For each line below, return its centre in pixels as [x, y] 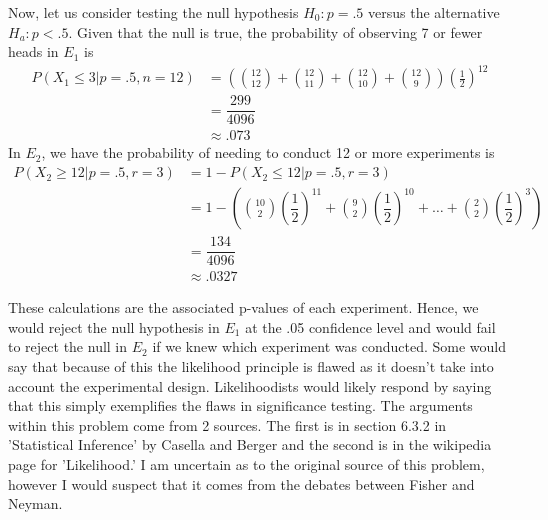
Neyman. [35, 503]
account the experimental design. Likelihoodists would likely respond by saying [250, 385]
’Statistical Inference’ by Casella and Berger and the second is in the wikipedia [250, 444]
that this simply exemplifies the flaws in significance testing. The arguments [240, 405]
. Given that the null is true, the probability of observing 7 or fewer [275, 31]
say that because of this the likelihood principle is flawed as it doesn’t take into [251, 366]
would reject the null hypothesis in [114, 326]
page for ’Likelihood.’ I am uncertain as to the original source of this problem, [246, 463]
